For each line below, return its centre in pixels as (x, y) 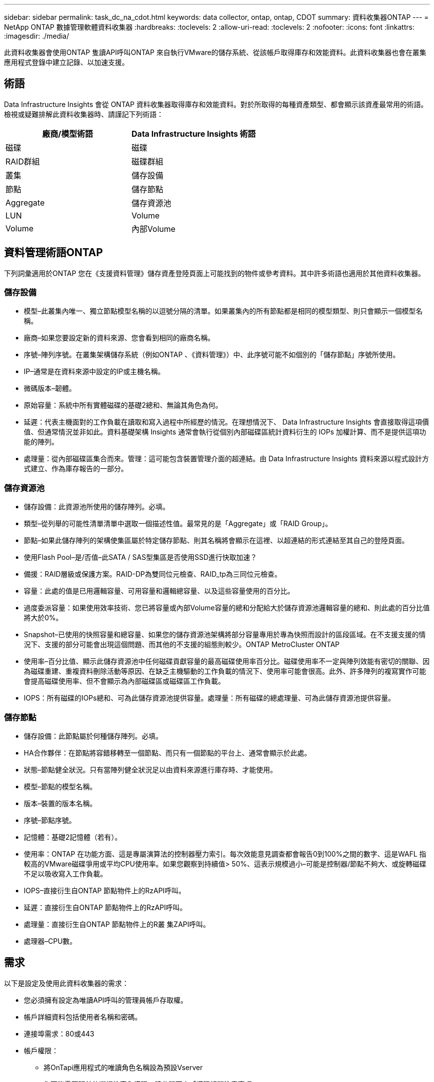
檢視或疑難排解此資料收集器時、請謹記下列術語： (84, 114)
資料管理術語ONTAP (54, 253)
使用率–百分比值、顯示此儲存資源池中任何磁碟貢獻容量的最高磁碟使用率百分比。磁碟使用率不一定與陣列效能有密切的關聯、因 (227, 661)
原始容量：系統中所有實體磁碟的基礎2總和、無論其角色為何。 (123, 405)
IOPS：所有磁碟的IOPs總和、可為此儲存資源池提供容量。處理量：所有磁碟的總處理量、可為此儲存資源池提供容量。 (210, 698)
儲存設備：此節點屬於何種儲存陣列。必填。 (93, 736)
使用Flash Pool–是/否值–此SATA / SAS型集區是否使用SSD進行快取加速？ (140, 557)
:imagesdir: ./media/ (37, 36)
